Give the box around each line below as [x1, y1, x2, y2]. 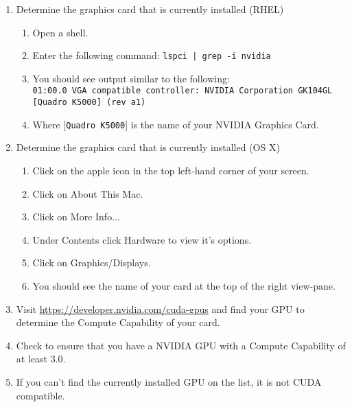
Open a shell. [32, 25, 89, 39]
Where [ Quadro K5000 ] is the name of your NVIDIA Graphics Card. [32, 117, 319, 131]
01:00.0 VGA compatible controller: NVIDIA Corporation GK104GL [32, 86, 333, 96]
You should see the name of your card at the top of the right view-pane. [32, 278, 336, 292]
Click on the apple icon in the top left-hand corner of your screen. [32, 163, 309, 177]
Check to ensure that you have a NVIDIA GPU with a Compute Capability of [16, 338, 346, 352]
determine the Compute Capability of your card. [16, 315, 220, 329]
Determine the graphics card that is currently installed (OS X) [16, 140, 280, 154]
